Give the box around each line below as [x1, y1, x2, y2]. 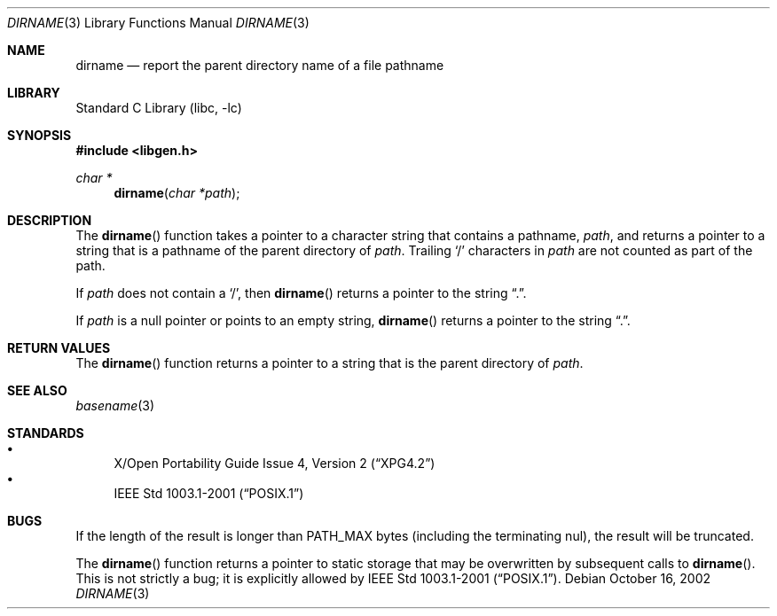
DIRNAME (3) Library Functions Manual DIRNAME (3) [7, 15, 310, 30]
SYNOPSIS [7, 128, 72, 143]
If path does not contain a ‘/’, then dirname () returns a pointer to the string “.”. [75, 285, 527, 300]
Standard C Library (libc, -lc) [75, 100, 242, 115]
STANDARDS [7, 425, 84, 441]
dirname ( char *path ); [114, 185, 240, 200]
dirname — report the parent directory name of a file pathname [75, 58, 444, 73]
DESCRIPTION [7, 213, 92, 228]
